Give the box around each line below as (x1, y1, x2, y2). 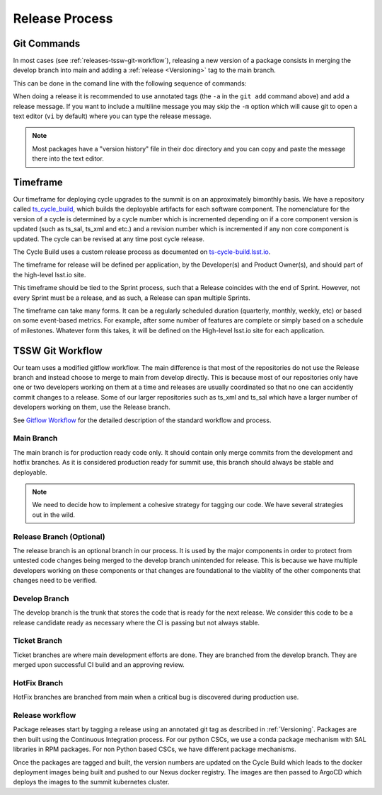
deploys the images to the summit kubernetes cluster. (13, 778, 170, 787)
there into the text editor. (32, 154, 104, 163)
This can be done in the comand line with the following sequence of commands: (13, 79, 247, 88)
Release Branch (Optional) (13, 531, 105, 541)
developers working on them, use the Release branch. (13, 403, 171, 412)
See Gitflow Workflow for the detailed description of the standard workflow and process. (13, 416, 272, 424)
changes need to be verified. (13, 576, 97, 585)
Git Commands (13, 37, 81, 50)
